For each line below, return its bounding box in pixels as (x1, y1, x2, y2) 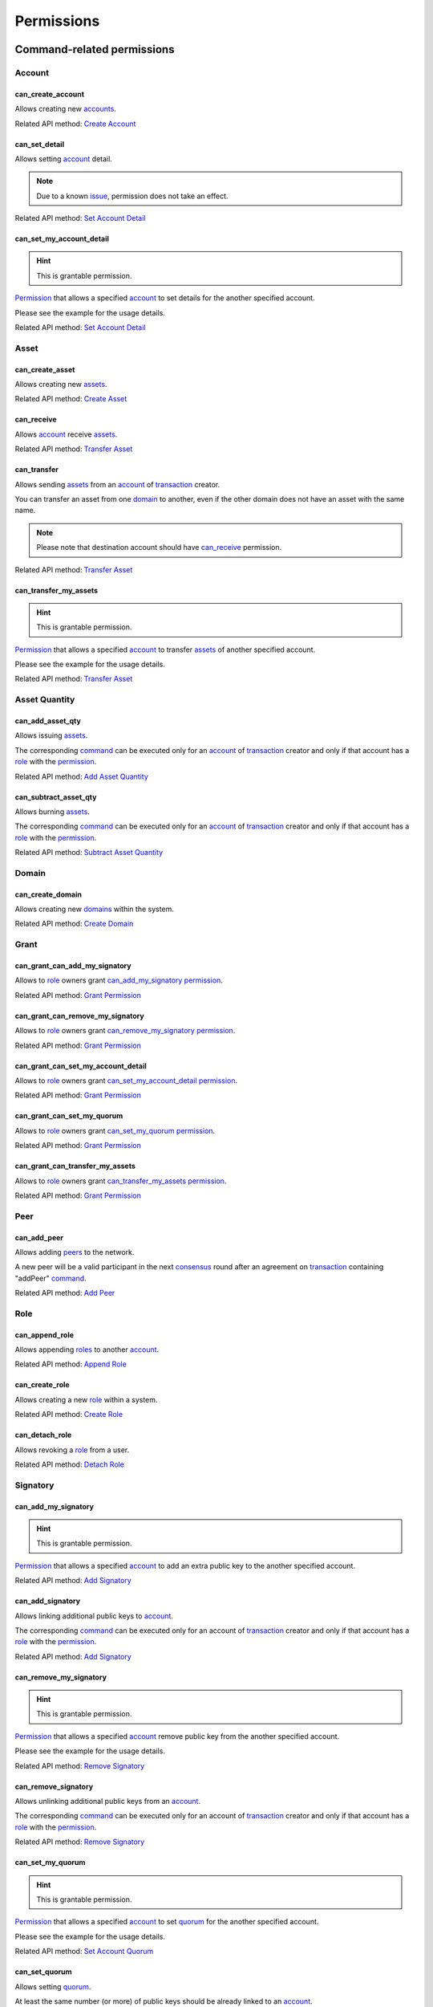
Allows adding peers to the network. (14, 1247, 135, 1256)
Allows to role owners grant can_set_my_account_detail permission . (14, 1076, 238, 1085)
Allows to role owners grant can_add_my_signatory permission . (14, 975, 224, 985)
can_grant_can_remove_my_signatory (14, 1011, 144, 1020)
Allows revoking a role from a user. (14, 1445, 130, 1455)
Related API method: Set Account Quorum (14, 1947, 154, 1956)
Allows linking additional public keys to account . (14, 1610, 174, 1621)
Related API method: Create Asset (14, 394, 127, 404)
